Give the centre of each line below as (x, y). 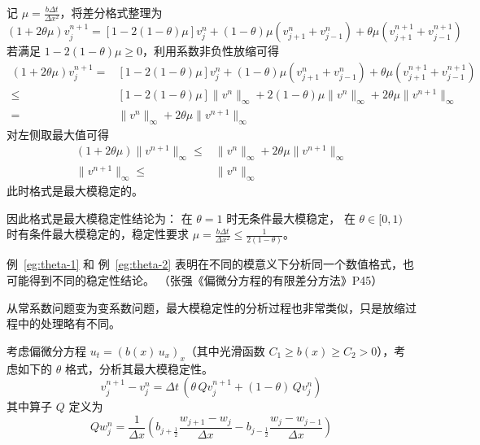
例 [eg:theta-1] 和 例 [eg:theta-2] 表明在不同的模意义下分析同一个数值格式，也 (210, 264)
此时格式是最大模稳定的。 (75, 190)
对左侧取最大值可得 (58, 134)
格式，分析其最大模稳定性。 (139, 368)
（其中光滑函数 (225, 350)
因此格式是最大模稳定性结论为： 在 (100, 218)
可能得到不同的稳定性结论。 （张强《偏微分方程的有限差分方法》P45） (195, 280)
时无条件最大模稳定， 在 (291, 218)
